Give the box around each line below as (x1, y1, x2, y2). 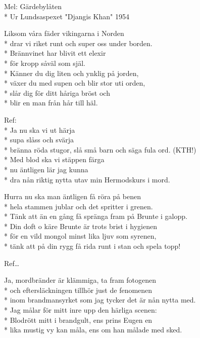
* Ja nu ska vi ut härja (4, 124, 75, 135)
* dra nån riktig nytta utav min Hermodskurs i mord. (4, 174, 170, 184)
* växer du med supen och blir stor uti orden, (4, 78, 145, 88)
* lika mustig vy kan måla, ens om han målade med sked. (4, 324, 182, 335)
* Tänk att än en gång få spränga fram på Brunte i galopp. (4, 211, 187, 221)
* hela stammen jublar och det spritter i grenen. (4, 201, 153, 211)
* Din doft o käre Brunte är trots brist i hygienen (4, 220, 157, 231)
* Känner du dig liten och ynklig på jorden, (4, 67, 139, 78)
